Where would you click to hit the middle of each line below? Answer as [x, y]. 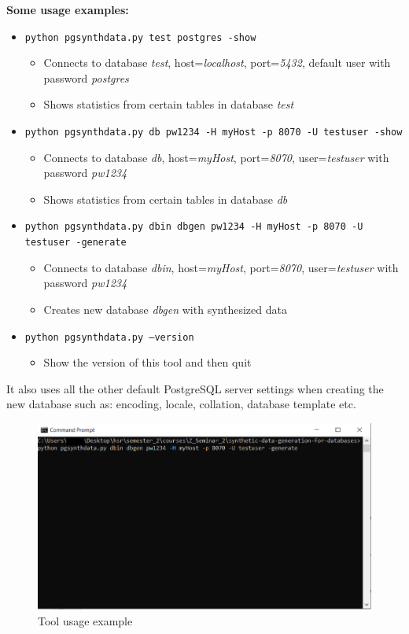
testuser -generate [76, 243]
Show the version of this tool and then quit [147, 362]
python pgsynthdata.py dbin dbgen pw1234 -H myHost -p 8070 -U [194, 227]
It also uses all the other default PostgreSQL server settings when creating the [195, 388]
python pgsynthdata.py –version [109, 337]
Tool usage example [85, 620]
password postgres [86, 77]
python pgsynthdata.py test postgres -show [140, 37]
